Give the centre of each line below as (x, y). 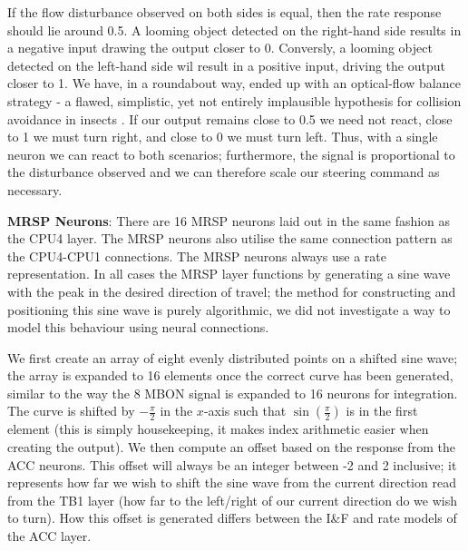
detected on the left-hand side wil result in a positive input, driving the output (226, 65)
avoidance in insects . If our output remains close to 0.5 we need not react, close (230, 118)
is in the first (382, 411)
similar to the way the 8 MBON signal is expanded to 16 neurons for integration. (233, 393)
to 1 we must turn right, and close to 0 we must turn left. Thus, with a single (223, 137)
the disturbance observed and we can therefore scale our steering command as (224, 172)
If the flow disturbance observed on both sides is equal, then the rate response (224, 12)
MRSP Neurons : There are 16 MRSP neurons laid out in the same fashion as (229, 220)
